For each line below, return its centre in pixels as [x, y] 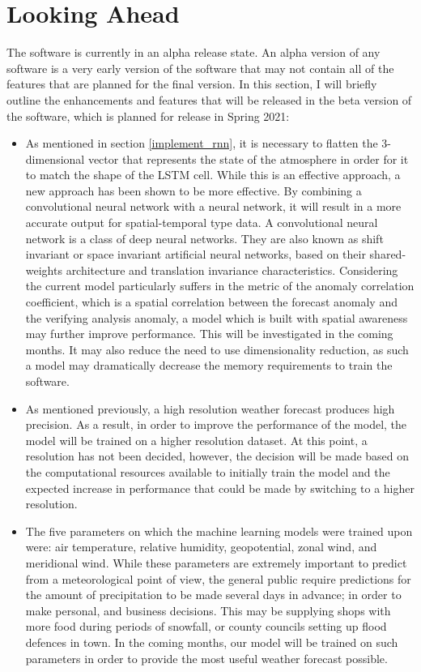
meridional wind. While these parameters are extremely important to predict [216, 562]
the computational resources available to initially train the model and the [208, 471]
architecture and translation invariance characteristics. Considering [232, 270]
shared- [388, 254]
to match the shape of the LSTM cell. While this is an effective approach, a [213, 175]
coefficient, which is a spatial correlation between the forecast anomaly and [211, 302]
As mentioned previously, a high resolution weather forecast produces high [210, 408]
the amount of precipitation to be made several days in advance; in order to [213, 595]
